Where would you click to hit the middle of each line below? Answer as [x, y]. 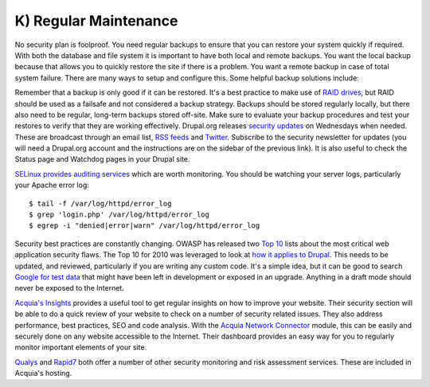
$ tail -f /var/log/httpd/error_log [100, 203]
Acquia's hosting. [43, 373]
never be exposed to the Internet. [70, 288]
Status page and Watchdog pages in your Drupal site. [102, 159]
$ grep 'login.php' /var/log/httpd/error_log [119, 215]
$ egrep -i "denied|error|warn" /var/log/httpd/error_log [145, 226]
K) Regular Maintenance [96, 21]
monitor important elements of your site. [81, 347]
